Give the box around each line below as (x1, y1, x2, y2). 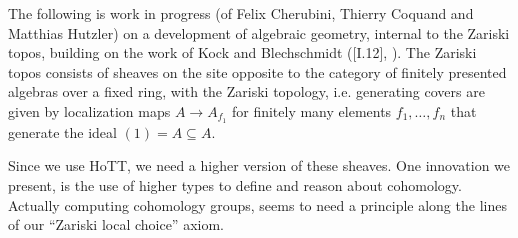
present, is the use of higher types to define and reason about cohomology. (8, 175, 462, 196)
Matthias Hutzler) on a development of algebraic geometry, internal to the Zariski (8, 22, 510, 43)
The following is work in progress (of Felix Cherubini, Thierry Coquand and (8, 3, 474, 23)
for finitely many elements (231, 100, 392, 121)
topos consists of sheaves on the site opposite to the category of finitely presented (8, 61, 507, 82)
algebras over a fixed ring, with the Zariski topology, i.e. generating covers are (8, 81, 485, 102)
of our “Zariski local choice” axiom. (8, 214, 224, 235)
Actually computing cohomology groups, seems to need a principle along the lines (8, 194, 507, 215)
